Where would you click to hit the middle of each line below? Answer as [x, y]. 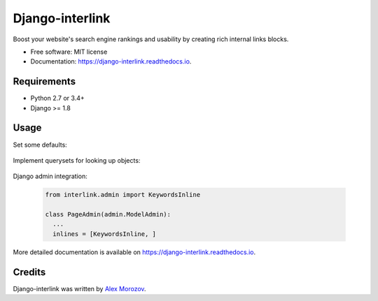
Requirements [44, 81]
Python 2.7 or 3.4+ [57, 98]
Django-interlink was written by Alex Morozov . [79, 288]
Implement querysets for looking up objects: [77, 160]
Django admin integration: [50, 176]
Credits [29, 272]
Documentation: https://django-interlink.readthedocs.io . [111, 61]
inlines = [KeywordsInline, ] [105, 234]
